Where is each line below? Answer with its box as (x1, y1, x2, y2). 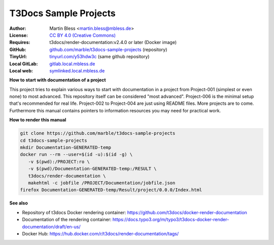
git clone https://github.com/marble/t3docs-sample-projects (20, 131, 176, 136)
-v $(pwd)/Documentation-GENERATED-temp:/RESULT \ (28, 166, 157, 172)
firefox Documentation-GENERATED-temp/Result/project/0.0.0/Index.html (20, 187, 202, 193)
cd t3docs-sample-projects (20, 137, 87, 143)
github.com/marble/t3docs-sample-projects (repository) (49, 46, 167, 53)
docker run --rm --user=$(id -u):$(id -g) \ (20, 152, 133, 157)
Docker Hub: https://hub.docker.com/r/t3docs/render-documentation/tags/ (22, 230, 179, 236)
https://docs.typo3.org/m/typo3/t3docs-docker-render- (112, 217, 229, 223)
